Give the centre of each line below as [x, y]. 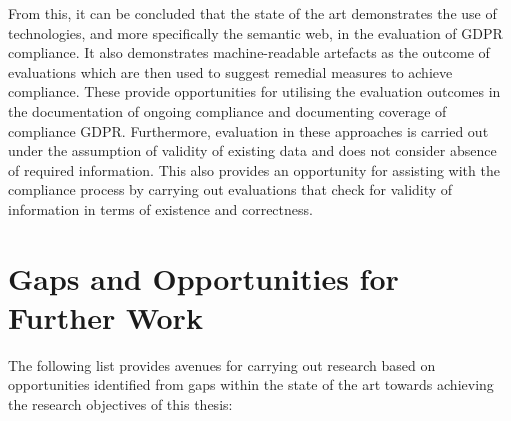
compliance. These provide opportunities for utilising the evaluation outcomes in [254, 91]
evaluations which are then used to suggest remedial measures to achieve [230, 71]
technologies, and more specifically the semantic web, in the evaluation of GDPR [255, 32]
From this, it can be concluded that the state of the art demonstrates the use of [252, 13]
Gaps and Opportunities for [203, 277]
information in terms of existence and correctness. [160, 208]
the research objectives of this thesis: [120, 404]
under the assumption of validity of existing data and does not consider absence [252, 150]
